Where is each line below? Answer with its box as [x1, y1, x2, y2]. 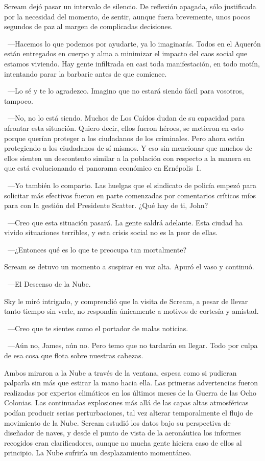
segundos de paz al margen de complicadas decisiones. [4, 21, 173, 32]
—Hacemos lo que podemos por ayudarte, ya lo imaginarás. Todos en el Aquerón [7, 38, 261, 49]
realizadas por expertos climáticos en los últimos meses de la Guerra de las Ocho [4, 387, 256, 398]
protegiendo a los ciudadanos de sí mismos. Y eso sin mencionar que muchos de [4, 143, 252, 153]
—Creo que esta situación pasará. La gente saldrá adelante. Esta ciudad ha [7, 217, 243, 227]
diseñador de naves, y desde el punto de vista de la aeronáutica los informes [4, 427, 241, 438]
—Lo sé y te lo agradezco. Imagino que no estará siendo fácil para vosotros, [7, 85, 244, 96]
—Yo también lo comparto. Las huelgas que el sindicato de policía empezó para [7, 179, 256, 190]
